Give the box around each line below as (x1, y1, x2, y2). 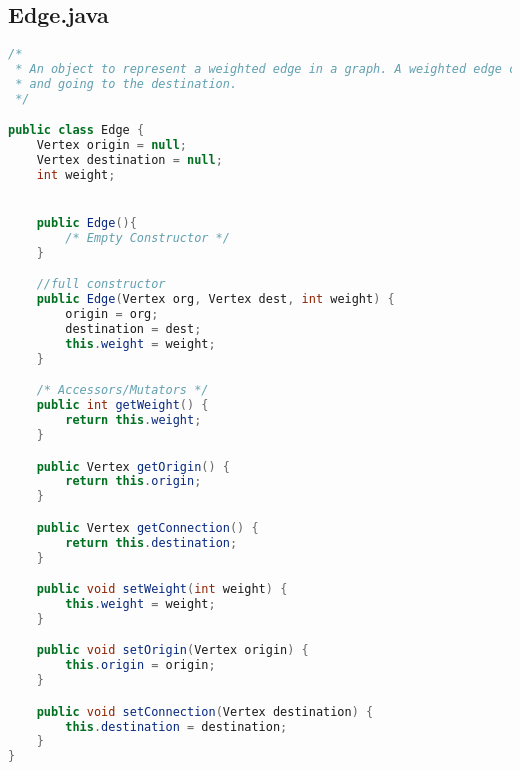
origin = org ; (65, 307, 159, 322)
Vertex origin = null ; (36, 138, 188, 153)
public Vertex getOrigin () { (36, 459, 230, 474)
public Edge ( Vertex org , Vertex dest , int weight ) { (36, 292, 395, 307)
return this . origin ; (65, 474, 202, 489)
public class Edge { (8, 123, 145, 138)
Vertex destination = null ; (36, 153, 223, 168)
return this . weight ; (65, 413, 202, 428)
